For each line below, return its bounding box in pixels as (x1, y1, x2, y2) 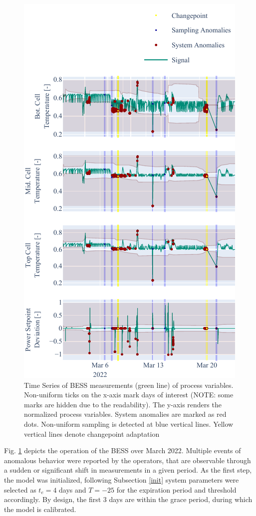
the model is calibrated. (4, 504, 76, 514)
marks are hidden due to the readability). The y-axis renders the (24, 399, 222, 409)
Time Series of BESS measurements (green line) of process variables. (24, 379, 234, 390)
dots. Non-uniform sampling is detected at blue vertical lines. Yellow (24, 418, 234, 429)
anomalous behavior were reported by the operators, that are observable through (4, 455, 251, 465)
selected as (4, 484, 36, 495)
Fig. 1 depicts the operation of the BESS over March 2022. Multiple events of (4, 445, 241, 456)
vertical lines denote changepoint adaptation (24, 428, 160, 439)
